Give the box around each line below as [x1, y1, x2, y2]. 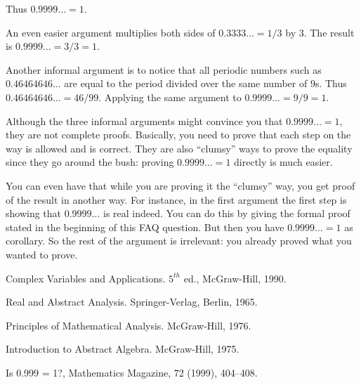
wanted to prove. [6, 247, 78, 261]
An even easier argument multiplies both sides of [6, 25, 216, 39]
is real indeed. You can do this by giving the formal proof [103, 206, 350, 221]
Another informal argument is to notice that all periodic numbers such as [6, 62, 322, 77]
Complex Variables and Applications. [6, 270, 166, 285]
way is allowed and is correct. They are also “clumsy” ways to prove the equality [6, 141, 353, 155]
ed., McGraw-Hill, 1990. [183, 270, 287, 285]
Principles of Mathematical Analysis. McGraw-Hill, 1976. [6, 318, 251, 332]
